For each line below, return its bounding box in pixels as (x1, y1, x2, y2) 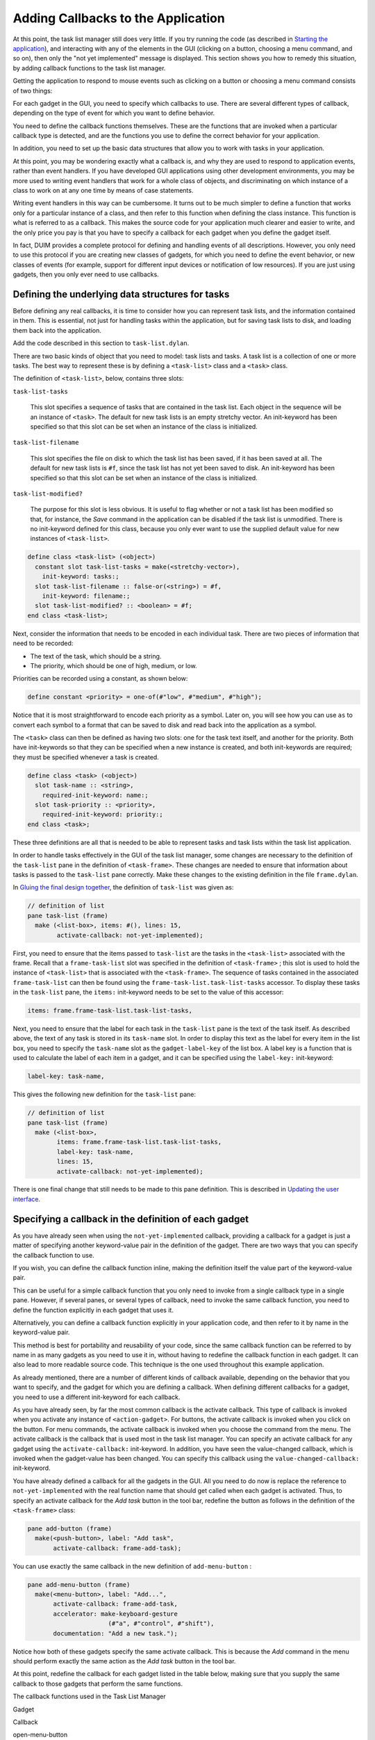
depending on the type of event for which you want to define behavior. (12, 109, 215, 118)
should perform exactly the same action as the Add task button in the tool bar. (12, 1657, 236, 1665)
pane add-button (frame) (27, 1524, 112, 1533)
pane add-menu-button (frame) (27, 1581, 131, 1588)
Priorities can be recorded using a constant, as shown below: (12, 674, 188, 683)
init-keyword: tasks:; (42, 573, 119, 580)
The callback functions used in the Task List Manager (12, 1692, 166, 1701)
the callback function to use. (12, 1251, 94, 1259)
